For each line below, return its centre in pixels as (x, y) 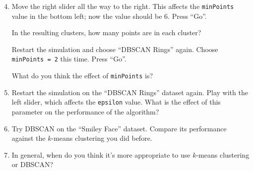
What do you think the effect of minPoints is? (82, 76)
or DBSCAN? (32, 164)
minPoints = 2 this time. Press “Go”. (69, 59)
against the (29, 138)
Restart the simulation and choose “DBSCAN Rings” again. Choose (115, 49)
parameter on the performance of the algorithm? (85, 112)
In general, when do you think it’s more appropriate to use (101, 154)
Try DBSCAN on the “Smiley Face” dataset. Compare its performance (119, 128)
